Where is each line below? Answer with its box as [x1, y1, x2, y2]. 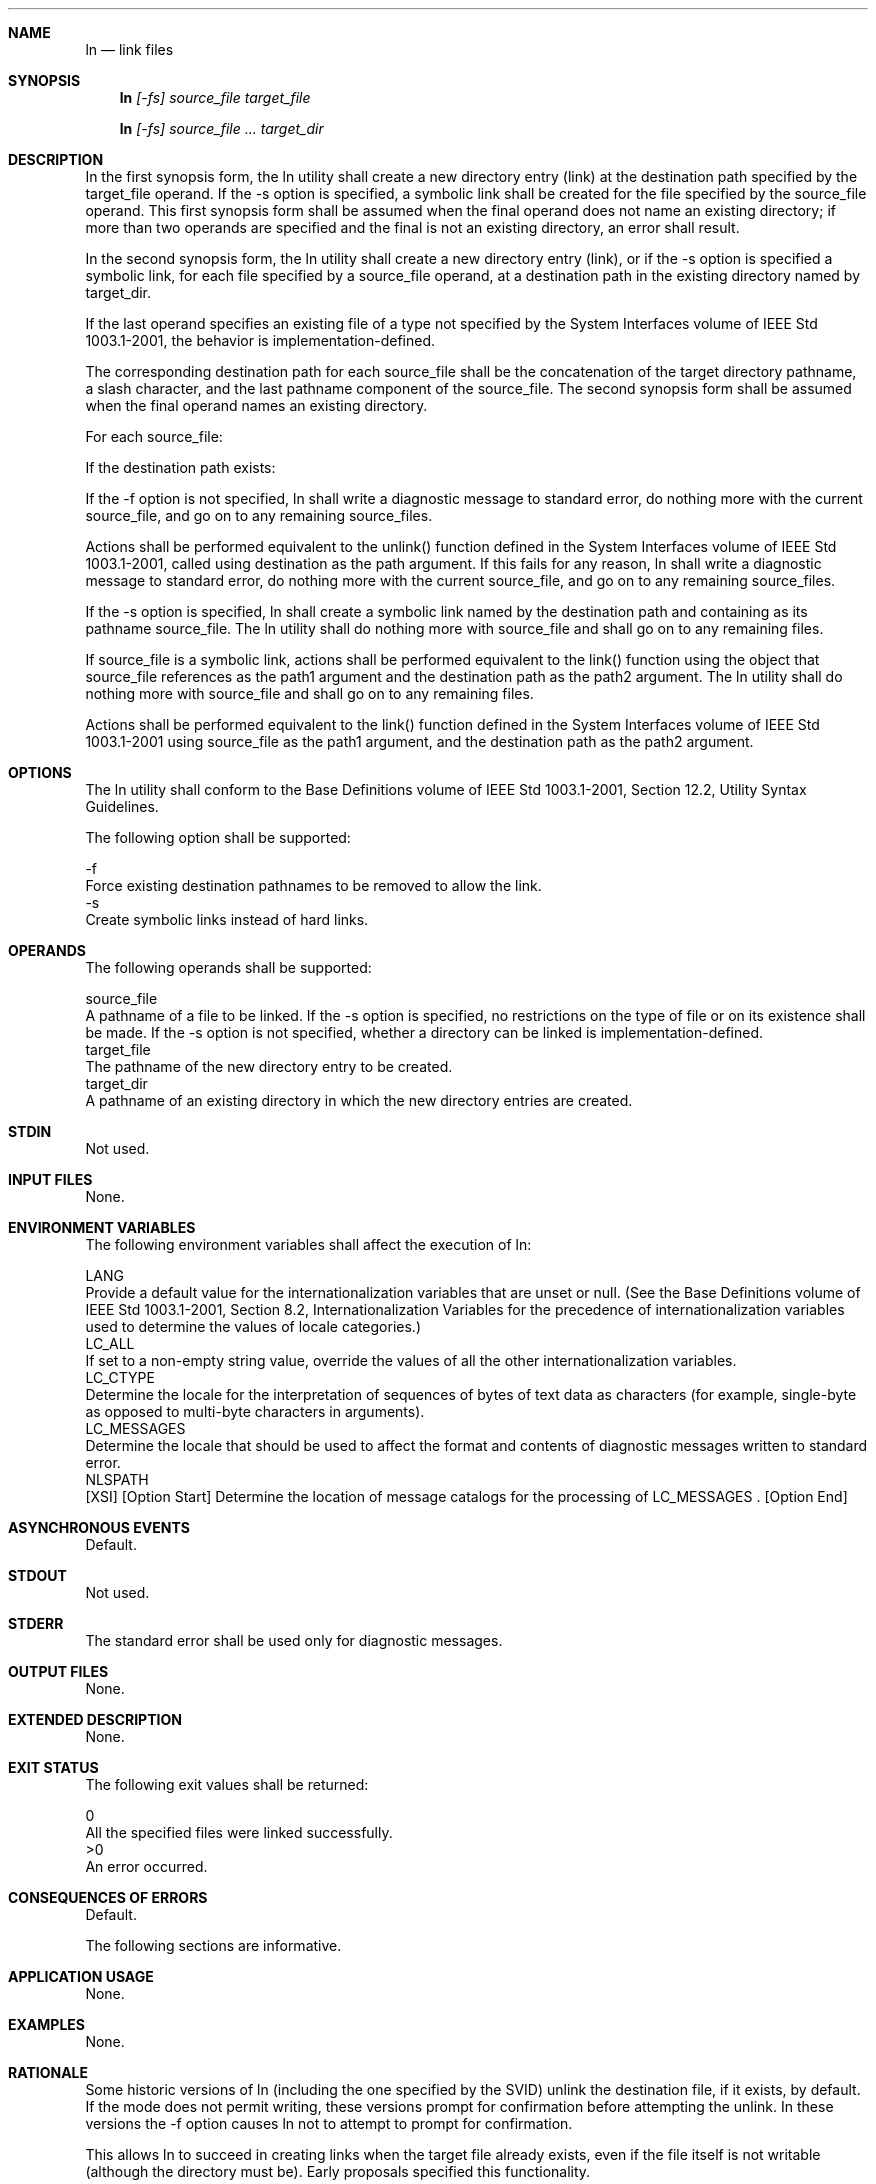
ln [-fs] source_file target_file [119, 89, 311, 106]
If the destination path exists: [85, 459, 276, 476]
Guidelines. [85, 798, 159, 815]
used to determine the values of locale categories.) [85, 1318, 421, 1335]
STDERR [8, 1615, 64, 1632]
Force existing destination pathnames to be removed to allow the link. [85, 877, 542, 894]
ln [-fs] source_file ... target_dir [119, 120, 324, 137]
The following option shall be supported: [85, 829, 351, 846]
